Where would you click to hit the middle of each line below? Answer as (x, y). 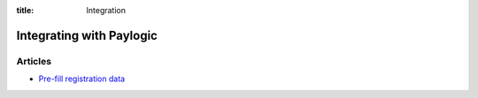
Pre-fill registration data (82, 79)
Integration (106, 10)
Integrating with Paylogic (87, 35)
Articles (34, 61)
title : (25, 10)
